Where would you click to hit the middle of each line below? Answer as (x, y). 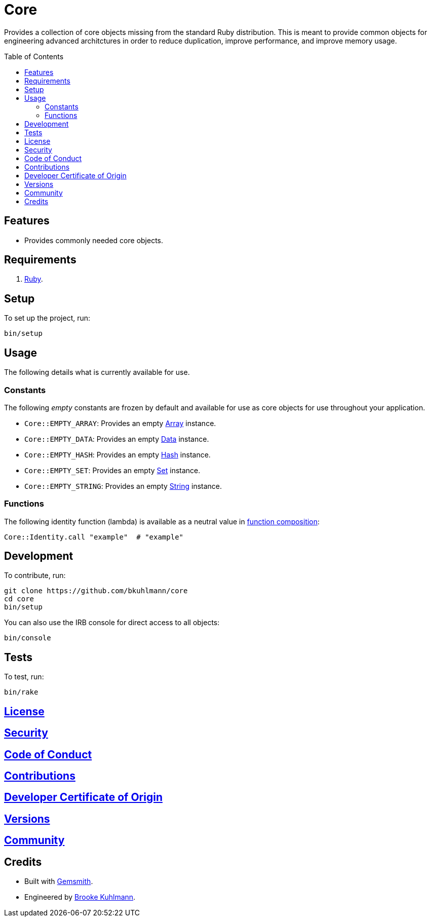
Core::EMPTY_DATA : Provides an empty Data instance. (117, 439)
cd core (19, 599)
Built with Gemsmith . (59, 881)
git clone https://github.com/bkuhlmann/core (96, 591)
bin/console (28, 638)
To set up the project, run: (47, 318)
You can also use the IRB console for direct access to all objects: (112, 623)
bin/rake (21, 692)
